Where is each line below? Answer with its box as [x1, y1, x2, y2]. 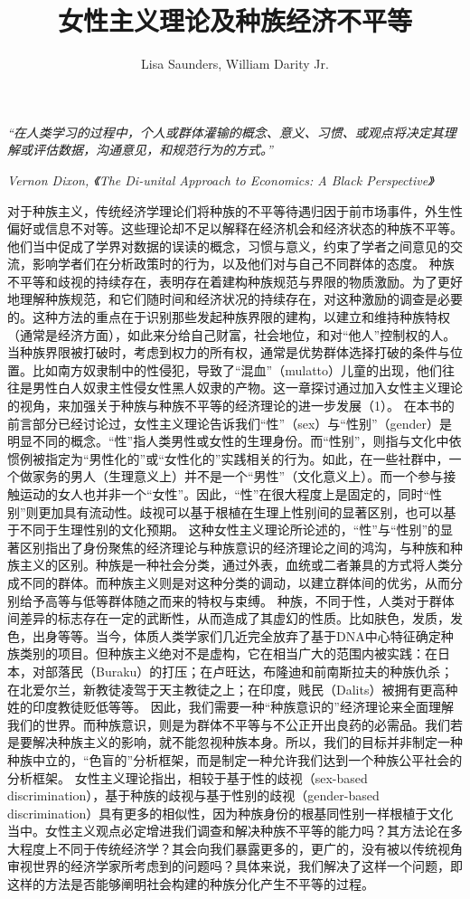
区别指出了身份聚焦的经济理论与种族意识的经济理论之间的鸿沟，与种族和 [19, 537, 450, 556]
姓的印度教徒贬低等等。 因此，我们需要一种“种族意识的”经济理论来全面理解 [7, 697, 454, 716]
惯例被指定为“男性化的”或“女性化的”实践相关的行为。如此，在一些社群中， [7, 449, 449, 468]
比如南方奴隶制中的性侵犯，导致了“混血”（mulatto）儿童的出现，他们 [32, 360, 443, 379]
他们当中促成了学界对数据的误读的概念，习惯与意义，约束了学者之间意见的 [7, 236, 450, 255]
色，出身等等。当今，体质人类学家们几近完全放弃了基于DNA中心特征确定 [7, 626, 441, 645]
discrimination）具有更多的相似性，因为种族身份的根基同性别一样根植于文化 [7, 803, 454, 822]
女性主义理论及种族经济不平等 [57, 2, 412, 39]
